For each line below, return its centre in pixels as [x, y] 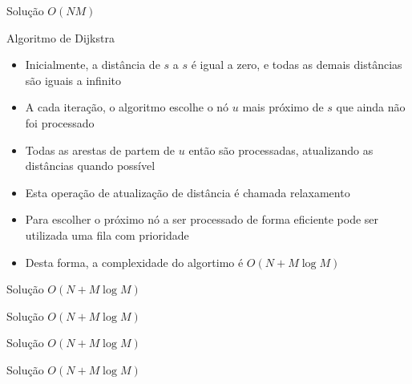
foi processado [60, 122]
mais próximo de [283, 107]
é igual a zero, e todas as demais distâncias [297, 65]
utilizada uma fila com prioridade [107, 234]
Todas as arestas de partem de [100, 150]
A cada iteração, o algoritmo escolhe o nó [127, 107]
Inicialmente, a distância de [93, 65]
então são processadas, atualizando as [281, 150]
